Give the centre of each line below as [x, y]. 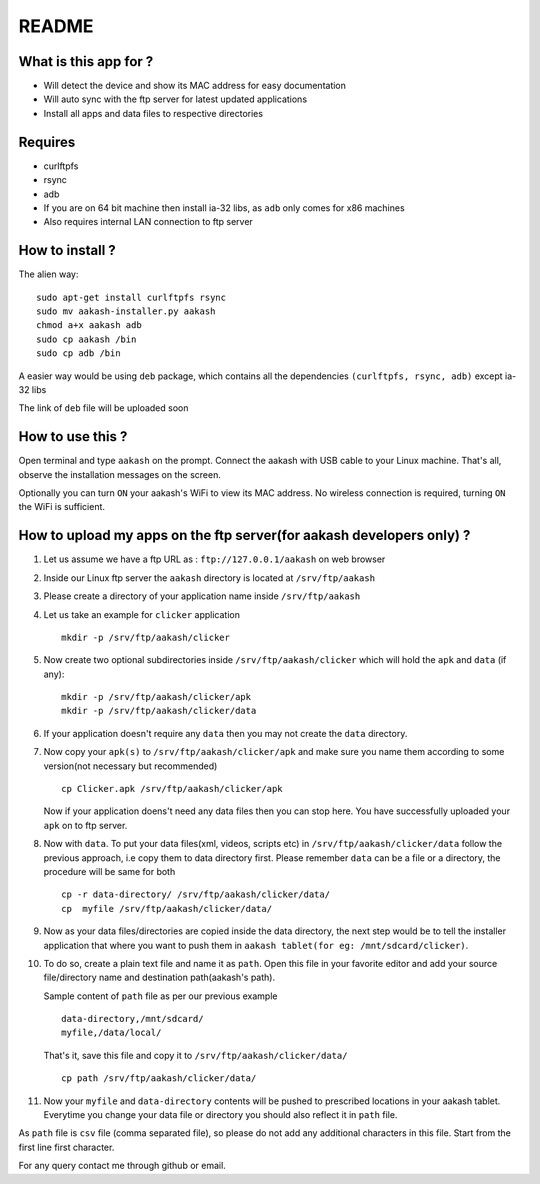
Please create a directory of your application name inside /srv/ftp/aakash [202, 596]
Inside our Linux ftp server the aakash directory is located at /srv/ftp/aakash [209, 577]
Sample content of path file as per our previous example [160, 996]
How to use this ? [73, 436]
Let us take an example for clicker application [141, 614]
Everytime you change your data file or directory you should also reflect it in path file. [220, 1115]
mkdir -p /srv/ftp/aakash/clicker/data [159, 711]
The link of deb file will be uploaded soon [103, 408]
